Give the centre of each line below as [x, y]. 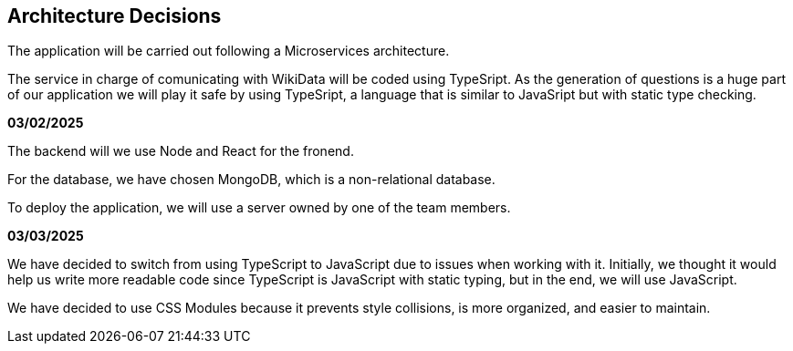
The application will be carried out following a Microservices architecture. [229, 51]
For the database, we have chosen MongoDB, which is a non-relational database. [251, 180]
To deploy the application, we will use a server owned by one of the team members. [259, 208]
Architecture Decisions [115, 16]
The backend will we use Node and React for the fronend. [181, 151]
